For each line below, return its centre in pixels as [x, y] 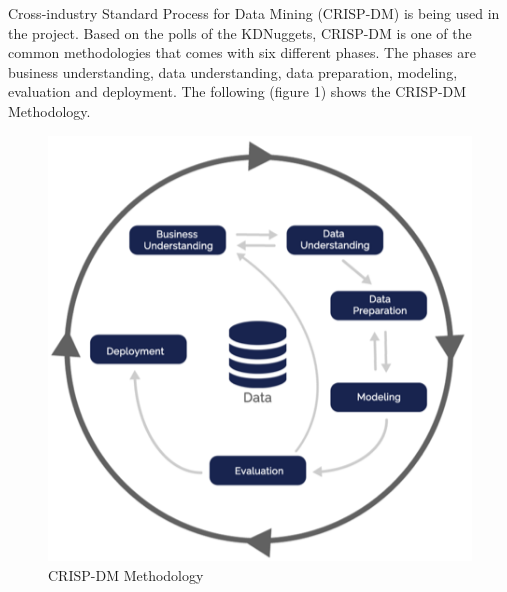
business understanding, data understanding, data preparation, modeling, [233, 71]
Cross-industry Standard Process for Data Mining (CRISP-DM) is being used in [254, 13]
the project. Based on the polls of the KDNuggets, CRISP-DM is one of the [240, 32]
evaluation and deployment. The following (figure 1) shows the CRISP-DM [237, 91]
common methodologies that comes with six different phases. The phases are [242, 52]
